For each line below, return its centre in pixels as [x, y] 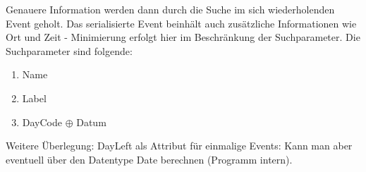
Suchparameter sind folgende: [69, 50]
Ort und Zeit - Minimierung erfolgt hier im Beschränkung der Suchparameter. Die [183, 37]
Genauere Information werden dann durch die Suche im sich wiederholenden [170, 9]
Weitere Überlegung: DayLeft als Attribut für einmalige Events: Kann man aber [179, 146]
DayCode [42, 122]
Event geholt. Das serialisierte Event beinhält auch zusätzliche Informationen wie [181, 23]
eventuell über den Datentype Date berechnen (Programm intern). [149, 159]
